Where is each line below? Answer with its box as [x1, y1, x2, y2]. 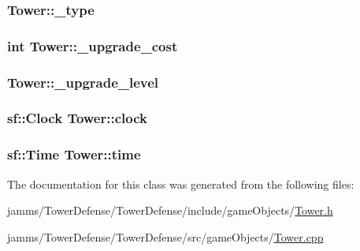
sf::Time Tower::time [7, 144, 141, 164]
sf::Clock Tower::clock [7, 108, 147, 128]
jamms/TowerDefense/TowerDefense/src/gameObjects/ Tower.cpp [7, 228, 324, 245]
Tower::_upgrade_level [7, 72, 159, 92]
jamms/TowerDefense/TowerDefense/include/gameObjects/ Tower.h [7, 202, 333, 219]
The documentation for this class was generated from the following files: [7, 175, 354, 192]
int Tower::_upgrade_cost [7, 36, 178, 55]
